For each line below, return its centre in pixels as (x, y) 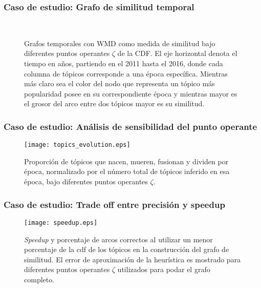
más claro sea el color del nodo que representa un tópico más (119, 83)
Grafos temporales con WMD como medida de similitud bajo (120, 43)
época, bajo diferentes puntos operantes (86, 181)
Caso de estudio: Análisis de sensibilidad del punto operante (130, 126)
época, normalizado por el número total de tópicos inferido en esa (127, 171)
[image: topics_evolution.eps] (77, 145)
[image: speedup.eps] (61, 223)
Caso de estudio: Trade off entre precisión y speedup (114, 204)
